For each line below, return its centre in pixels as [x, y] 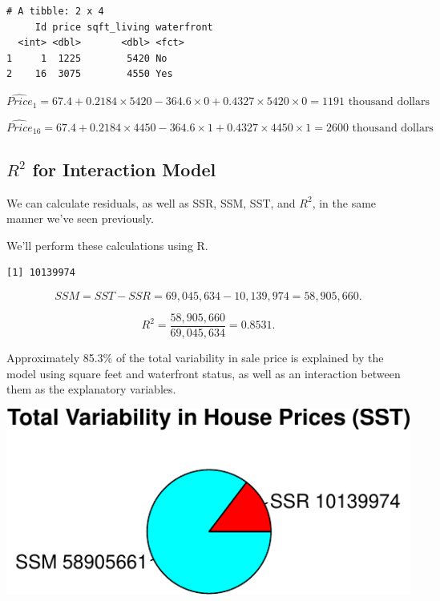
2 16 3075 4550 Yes [90, 74]
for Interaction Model [124, 169]
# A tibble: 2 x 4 [55, 11]
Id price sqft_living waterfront [124, 27]
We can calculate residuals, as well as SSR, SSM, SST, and [151, 202]
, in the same [344, 202]
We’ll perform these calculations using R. [107, 245]
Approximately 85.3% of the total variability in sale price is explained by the [195, 357]
